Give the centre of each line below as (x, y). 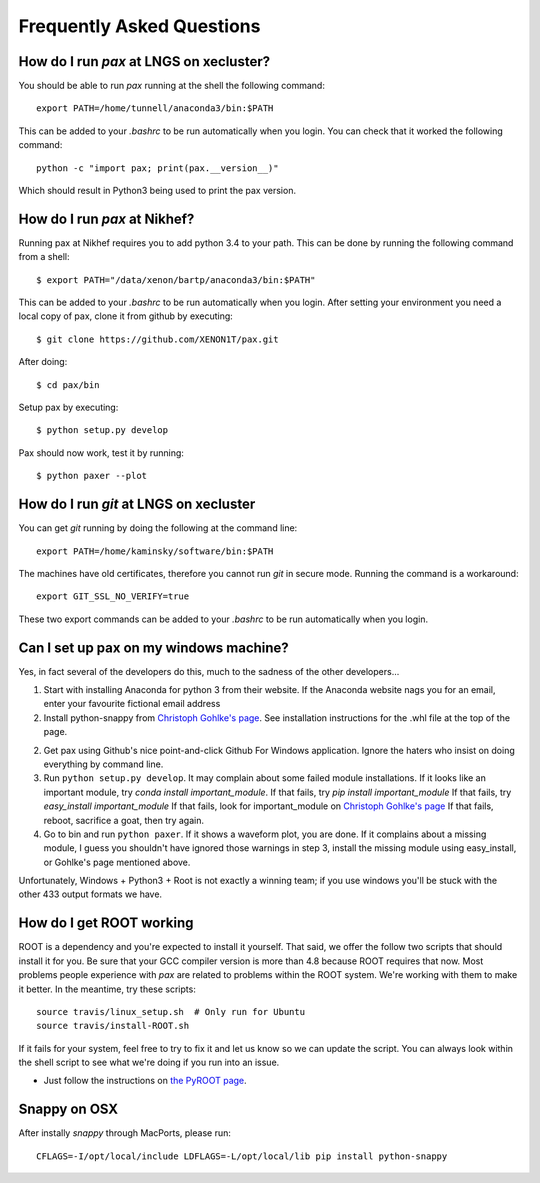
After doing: (43, 362)
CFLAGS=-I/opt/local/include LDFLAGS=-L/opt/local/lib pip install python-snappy (242, 1156)
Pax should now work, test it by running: (101, 452)
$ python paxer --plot (92, 476)
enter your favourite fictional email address (132, 704)
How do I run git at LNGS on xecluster (137, 504)
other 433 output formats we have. (90, 894)
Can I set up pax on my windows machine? (153, 647)
